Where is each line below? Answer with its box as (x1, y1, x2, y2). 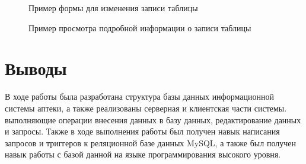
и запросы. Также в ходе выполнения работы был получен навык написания (5, 125, 280, 137)
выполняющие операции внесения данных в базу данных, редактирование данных (5, 113, 301, 126)
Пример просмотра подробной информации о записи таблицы (28, 21, 251, 34)
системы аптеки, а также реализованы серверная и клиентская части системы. (5, 101, 287, 114)
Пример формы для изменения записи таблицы (28, 2, 198, 14)
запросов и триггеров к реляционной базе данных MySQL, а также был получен (5, 136, 296, 149)
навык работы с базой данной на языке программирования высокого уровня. (5, 148, 281, 160)
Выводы (5, 56, 67, 80)
